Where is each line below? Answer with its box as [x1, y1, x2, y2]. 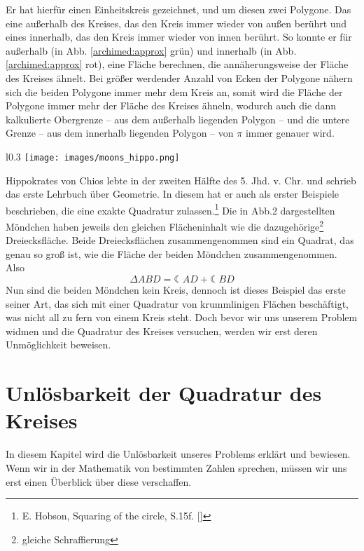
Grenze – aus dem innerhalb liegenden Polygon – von [6, 125, 234, 140]
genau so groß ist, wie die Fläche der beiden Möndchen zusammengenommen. [6, 246, 337, 261]
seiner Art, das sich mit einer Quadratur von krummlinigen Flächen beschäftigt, [6, 296, 349, 311]
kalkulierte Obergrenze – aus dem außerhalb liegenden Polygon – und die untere [6, 111, 350, 126]
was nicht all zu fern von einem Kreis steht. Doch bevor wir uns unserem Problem [6, 310, 358, 325]
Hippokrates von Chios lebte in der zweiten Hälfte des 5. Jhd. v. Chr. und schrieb [6, 172, 356, 187]
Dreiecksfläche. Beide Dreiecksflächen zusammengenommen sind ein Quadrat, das [6, 233, 354, 247]
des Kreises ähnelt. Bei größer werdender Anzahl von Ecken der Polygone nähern [6, 70, 353, 85]
